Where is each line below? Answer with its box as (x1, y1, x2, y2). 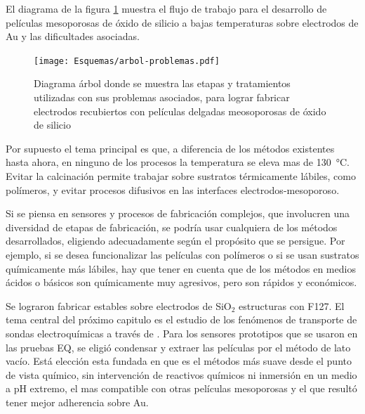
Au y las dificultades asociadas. (6, 29, 140, 44)
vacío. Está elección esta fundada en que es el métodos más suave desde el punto (6, 354, 352, 368)
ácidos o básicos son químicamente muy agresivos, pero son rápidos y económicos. (6, 275, 357, 290)
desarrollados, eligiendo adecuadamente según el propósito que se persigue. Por (6, 233, 345, 248)
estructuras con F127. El (239, 298, 345, 313)
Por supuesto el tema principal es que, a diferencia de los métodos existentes (6, 141, 335, 155)
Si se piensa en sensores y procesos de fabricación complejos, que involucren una (6, 206, 350, 221)
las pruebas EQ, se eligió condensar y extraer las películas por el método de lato (6, 339, 351, 354)
